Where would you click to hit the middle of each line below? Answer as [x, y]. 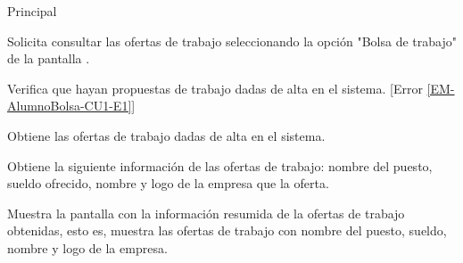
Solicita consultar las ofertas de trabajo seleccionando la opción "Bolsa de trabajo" [232, 41]
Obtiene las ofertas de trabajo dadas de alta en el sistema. [166, 135]
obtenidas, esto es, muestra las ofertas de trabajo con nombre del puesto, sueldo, [227, 230]
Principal [32, 11]
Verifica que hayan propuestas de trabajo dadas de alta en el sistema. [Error [215, 88]
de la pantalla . [49, 58]
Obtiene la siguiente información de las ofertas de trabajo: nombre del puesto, [220, 165]
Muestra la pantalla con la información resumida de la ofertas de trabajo [206, 213]
